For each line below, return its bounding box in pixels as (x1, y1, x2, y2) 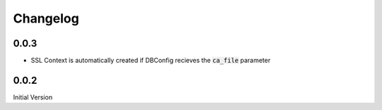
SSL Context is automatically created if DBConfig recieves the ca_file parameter (30, 56, 271, 65)
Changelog (13, 11, 79, 26)
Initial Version (13, 92, 53, 102)
